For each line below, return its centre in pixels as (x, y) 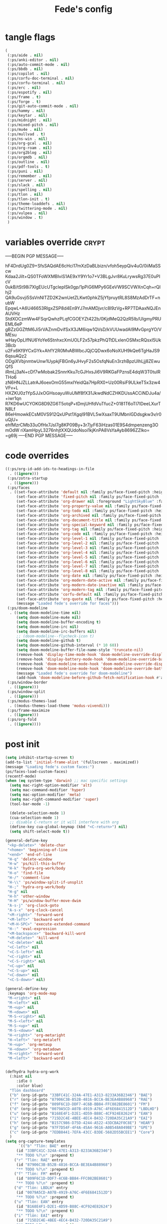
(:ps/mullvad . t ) (26, 134)
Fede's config (83, 9)
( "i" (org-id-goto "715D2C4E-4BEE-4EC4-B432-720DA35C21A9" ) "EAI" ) (81, 1118)
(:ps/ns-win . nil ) (28, 139)
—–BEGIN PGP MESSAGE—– (34, 256)
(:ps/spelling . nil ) (30, 190)
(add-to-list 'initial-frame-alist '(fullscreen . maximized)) (72, 762)
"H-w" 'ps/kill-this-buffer (36, 864)
